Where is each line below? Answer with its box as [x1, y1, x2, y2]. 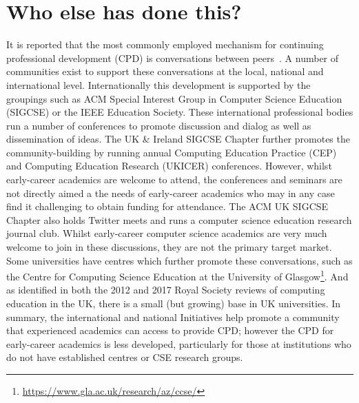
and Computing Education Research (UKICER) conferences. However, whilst [6, 158, 332, 173]
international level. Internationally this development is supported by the [6, 77, 311, 92]
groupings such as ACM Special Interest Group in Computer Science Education [6, 91, 342, 105]
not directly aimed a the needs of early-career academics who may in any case [6, 185, 335, 200]
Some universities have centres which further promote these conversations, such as [6, 253, 353, 267]
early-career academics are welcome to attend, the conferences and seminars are [6, 172, 342, 187]
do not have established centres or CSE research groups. [6, 350, 243, 364]
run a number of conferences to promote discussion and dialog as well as [6, 118, 311, 132]
